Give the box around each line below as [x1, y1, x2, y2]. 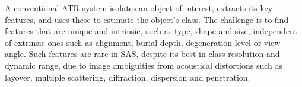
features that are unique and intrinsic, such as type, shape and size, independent [5, 25, 297, 37]
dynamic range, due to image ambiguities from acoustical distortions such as [5, 59, 283, 71]
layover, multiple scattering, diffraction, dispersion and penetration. [5, 71, 250, 83]
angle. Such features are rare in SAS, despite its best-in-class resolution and [5, 48, 280, 60]
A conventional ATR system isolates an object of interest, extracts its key [5, 2, 273, 14]
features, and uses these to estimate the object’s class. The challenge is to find [5, 13, 289, 25]
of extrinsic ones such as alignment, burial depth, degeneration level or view [5, 36, 281, 48]
